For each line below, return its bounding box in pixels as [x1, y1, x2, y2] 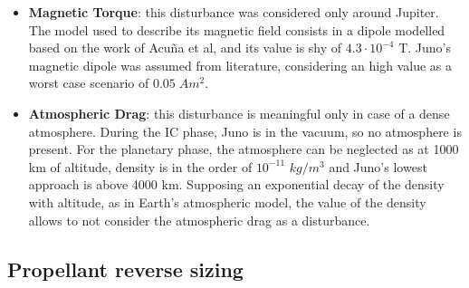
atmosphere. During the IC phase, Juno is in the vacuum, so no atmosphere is [28, 121, 462, 140]
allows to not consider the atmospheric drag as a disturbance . [28, 210, 370, 229]
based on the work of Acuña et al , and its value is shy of [28, 38, 342, 57]
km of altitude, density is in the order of [28, 157, 253, 176]
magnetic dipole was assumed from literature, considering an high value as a [28, 55, 452, 74]
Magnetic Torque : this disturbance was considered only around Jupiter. [28, 3, 439, 21]
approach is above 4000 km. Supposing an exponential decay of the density [28, 175, 445, 194]
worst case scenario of [28, 73, 149, 92]
